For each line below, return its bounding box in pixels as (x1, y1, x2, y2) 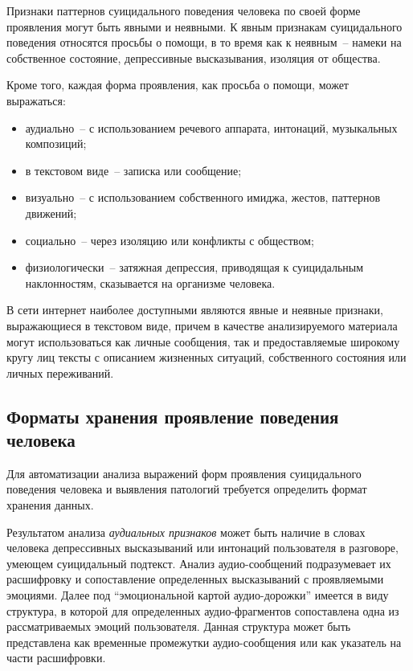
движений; (25, 204, 77, 221)
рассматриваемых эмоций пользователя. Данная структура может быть (6, 618, 351, 635)
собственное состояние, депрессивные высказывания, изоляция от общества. (6, 49, 381, 66)
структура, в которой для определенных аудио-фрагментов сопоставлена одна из (6, 602, 399, 619)
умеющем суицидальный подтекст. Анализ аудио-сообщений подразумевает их (6, 554, 391, 571)
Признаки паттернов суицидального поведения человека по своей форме (6, 2, 361, 18)
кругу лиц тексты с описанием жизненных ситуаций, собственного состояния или (6, 349, 407, 366)
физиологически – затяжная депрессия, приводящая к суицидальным (25, 259, 364, 276)
